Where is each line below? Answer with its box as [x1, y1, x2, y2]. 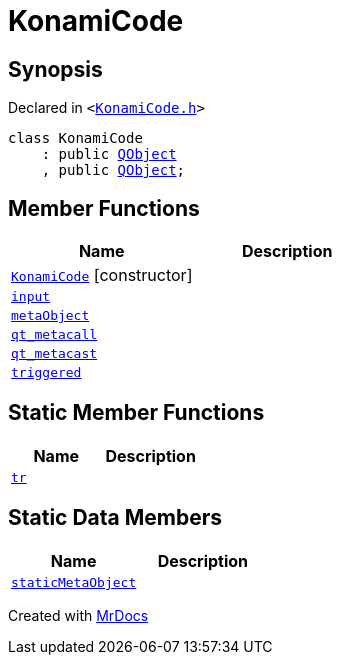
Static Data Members [8, 505, 223, 531]
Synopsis [8, 56, 103, 82]
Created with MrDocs [8, 606, 149, 624]
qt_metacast [11, 346, 98, 362]
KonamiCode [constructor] [11, 265, 193, 286]
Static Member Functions [8, 400, 265, 426]
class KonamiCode [8, 130, 143, 147]
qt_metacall [11, 327, 98, 343]
